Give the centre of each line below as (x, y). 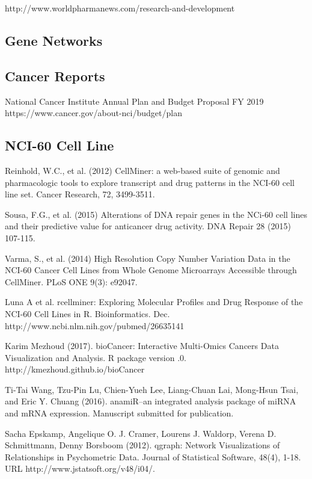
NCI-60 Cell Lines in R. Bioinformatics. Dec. (87, 313)
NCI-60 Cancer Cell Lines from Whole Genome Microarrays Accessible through (151, 270)
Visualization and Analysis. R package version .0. (96, 357)
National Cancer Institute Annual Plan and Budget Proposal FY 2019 (134, 101)
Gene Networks (54, 40)
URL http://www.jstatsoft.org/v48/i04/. (80, 468)
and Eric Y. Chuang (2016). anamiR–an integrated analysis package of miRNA (151, 401)
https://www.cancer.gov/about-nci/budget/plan (93, 113)
